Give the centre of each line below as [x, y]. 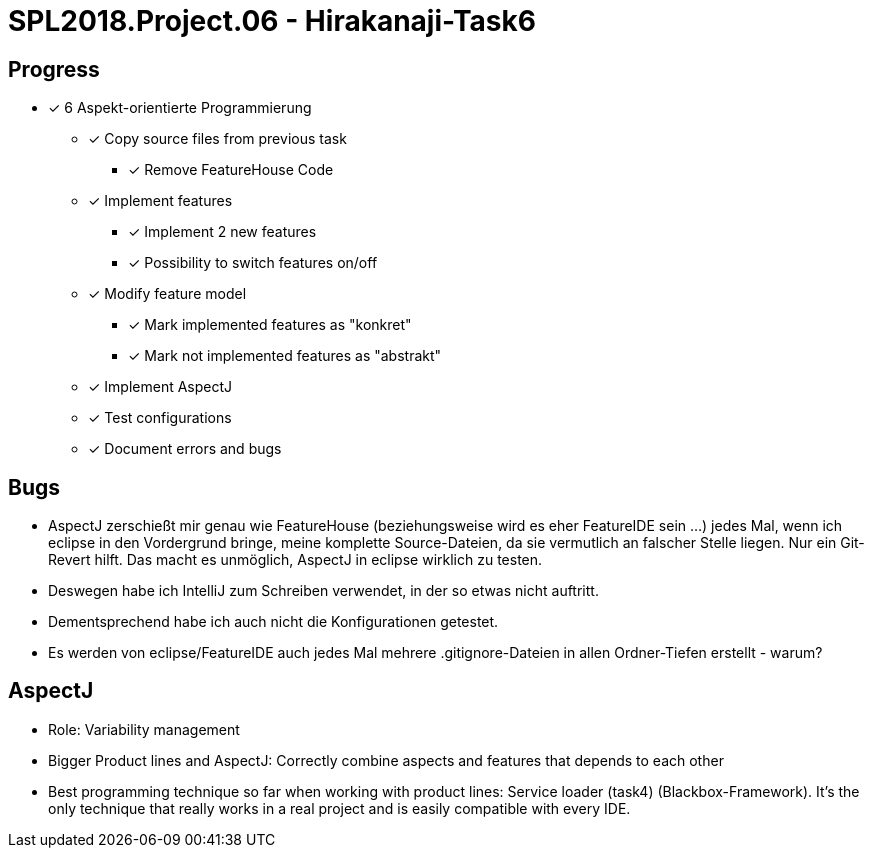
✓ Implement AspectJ [160, 387]
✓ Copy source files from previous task [217, 139]
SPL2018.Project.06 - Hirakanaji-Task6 [272, 21]
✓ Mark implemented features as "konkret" [270, 325]
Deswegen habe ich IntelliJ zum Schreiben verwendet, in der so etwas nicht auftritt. [323, 591]
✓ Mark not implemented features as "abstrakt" [285, 356]
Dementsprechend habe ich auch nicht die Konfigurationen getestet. [273, 622]
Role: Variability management [144, 729]
